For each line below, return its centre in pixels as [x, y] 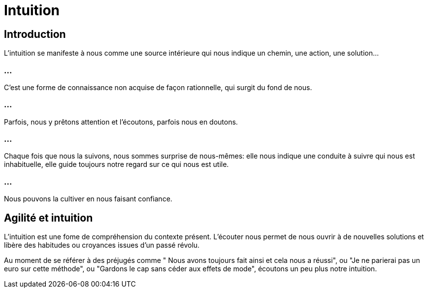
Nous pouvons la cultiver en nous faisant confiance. [88, 199]
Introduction [35, 34]
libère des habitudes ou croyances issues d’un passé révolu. [102, 245]
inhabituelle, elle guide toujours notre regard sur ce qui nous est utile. [116, 164]
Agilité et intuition [49, 218]
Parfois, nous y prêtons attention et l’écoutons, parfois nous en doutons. [121, 122]
